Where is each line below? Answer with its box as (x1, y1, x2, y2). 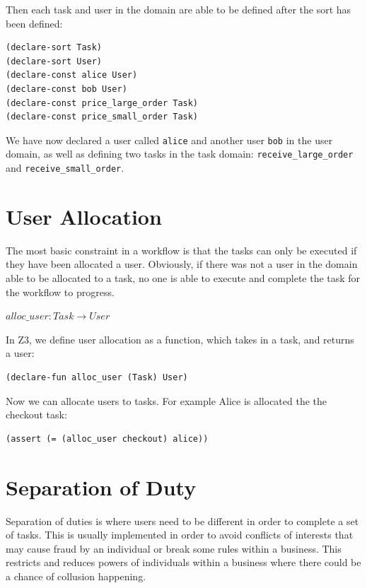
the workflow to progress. (6, 284, 115, 299)
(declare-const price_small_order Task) (6, 112, 199, 122)
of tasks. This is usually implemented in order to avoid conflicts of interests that (6, 527, 354, 542)
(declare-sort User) (6, 56, 103, 66)
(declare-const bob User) (6, 83, 127, 94)
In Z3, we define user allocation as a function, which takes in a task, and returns (6, 331, 354, 346)
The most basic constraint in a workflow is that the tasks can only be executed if (6, 242, 357, 257)
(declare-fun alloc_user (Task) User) (6, 372, 188, 382)
